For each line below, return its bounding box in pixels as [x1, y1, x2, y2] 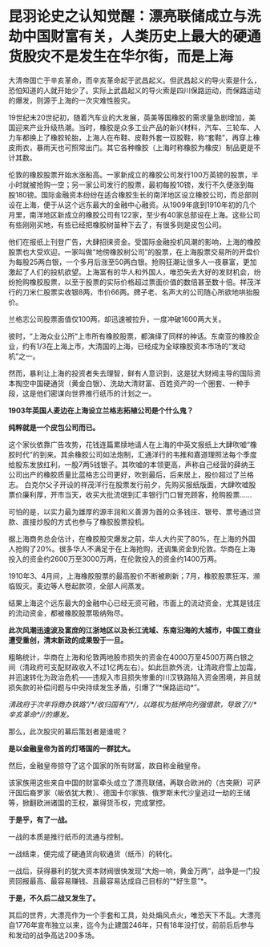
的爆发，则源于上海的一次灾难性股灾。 [8, 96, 135, 105]
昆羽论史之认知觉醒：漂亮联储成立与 [8, 7, 248, 26]
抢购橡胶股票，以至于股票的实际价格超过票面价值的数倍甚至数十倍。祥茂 [14, 277, 254, 287]
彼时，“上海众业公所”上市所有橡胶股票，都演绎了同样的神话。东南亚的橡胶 [8, 331, 254, 341]
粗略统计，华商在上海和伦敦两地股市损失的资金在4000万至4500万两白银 [8, 652, 248, 662]
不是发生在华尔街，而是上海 [50, 47, 234, 66]
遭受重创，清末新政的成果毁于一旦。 [8, 635, 128, 644]
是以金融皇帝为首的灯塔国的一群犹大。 [8, 743, 135, 753]
